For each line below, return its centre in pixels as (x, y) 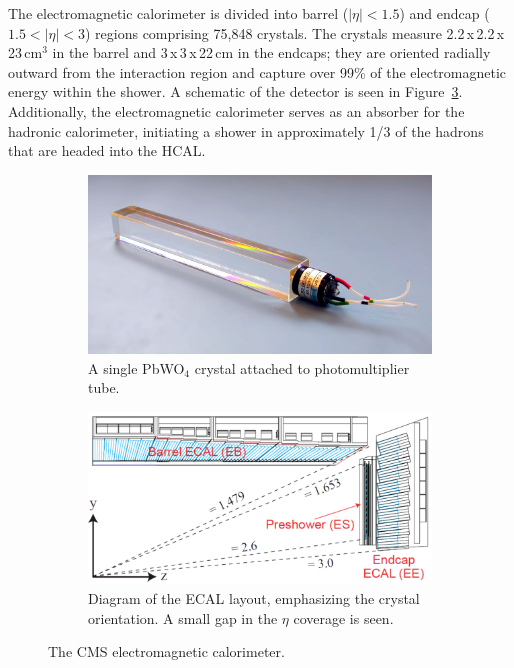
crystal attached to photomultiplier (302, 367)
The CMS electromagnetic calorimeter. (166, 651)
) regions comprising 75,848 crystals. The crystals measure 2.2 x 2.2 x (294, 32)
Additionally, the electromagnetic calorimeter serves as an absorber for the (236, 110)
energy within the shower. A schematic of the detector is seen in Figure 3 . (235, 91)
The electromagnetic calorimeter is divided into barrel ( (178, 13)
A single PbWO (136, 367)
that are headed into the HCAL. (107, 150)
